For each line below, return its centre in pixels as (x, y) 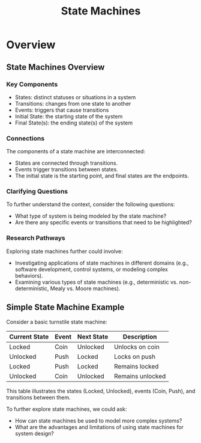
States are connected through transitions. (66, 163)
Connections (25, 138)
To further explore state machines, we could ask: (67, 409)
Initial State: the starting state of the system (69, 116)
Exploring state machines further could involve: (64, 251)
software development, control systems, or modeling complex (91, 269)
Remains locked (136, 366)
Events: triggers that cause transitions (62, 110)
